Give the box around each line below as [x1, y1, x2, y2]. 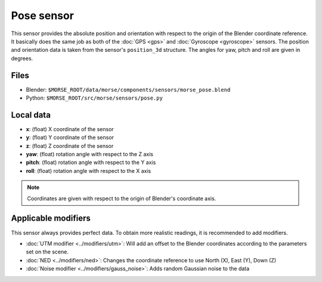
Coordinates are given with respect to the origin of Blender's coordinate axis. [27, 194, 216, 202]
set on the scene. [26, 248, 69, 256]
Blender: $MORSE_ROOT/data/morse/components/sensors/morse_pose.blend [26, 86, 231, 93]
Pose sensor [11, 9, 75, 22]
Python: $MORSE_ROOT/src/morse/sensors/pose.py [26, 94, 163, 101]
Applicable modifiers [11, 213, 91, 224]
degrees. [11, 54, 33, 62]
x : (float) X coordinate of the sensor [26, 125, 114, 132]
